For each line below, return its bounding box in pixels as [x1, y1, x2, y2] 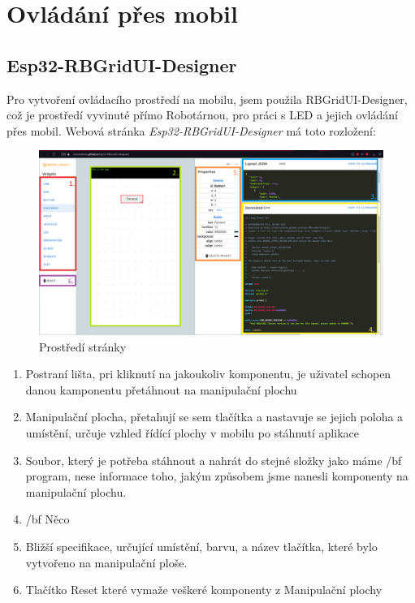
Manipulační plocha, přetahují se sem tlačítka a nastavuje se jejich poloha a [25, 408, 404, 425]
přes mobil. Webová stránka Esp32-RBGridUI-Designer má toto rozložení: [6, 122, 376, 139]
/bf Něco [25, 510, 70, 528]
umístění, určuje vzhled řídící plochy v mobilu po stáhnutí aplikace [25, 424, 359, 441]
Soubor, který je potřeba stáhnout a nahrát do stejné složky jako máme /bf [25, 451, 402, 468]
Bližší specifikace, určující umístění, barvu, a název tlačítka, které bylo [25, 538, 378, 555]
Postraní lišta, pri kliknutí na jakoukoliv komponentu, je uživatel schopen [25, 365, 391, 382]
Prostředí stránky [39, 338, 127, 355]
